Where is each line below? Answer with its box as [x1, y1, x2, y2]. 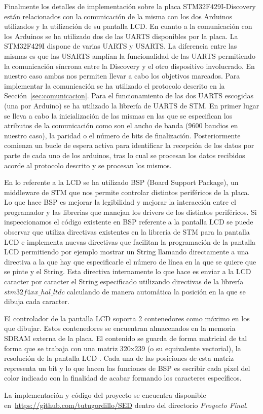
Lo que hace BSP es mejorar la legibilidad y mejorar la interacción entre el [4, 197, 236, 207]
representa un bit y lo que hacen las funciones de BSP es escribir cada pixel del [4, 362, 250, 373]
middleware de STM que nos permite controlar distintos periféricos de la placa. [4, 186, 250, 197]
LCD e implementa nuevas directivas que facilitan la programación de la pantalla [4, 236, 256, 247]
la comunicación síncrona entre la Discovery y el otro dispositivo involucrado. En [4, 60, 255, 71]
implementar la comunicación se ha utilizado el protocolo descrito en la [4, 80, 225, 91]
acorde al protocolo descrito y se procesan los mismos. [4, 160, 172, 170]
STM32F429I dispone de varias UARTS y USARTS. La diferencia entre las [4, 41, 237, 51]
